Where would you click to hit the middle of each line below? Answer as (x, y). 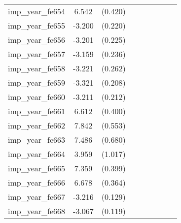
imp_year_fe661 (37, 111)
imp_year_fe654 (37, 11)
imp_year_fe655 (37, 25)
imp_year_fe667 (37, 197)
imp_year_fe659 (37, 82)
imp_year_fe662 (37, 125)
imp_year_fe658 (37, 68)
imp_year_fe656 (37, 40)
